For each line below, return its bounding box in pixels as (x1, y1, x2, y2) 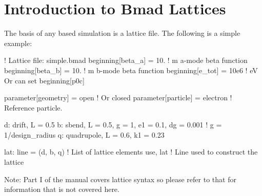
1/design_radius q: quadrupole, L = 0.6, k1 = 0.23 (4, 129, 165, 140)
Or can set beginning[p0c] (4, 75, 85, 85)
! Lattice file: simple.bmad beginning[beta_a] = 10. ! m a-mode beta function (4, 55, 248, 66)
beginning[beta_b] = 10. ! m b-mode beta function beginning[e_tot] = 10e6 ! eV (4, 64, 258, 75)
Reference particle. (4, 102, 63, 113)
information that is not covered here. (4, 184, 119, 194)
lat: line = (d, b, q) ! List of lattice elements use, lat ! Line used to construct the (4, 146, 258, 157)
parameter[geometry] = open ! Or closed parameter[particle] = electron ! (4, 92, 232, 103)
